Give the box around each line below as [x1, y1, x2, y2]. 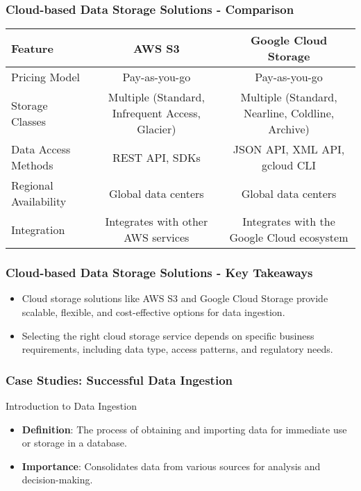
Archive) [268, 121, 310, 138]
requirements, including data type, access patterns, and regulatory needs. [22, 342, 333, 356]
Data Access [11, 141, 71, 158]
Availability [11, 193, 67, 210]
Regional [11, 177, 53, 194]
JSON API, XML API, [233, 141, 345, 158]
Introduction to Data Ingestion [6, 399, 137, 413]
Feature [11, 40, 53, 56]
